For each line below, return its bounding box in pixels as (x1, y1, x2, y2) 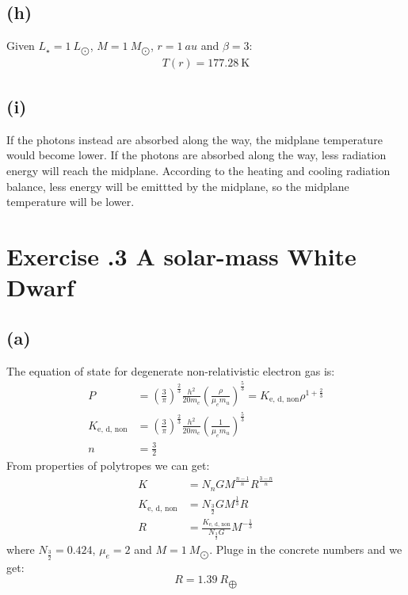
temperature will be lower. (6, 193, 135, 210)
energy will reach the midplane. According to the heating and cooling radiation (6, 162, 391, 179)
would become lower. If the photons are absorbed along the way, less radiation (6, 147, 387, 163)
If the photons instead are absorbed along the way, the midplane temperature (6, 131, 383, 147)
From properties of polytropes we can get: (6, 457, 210, 474)
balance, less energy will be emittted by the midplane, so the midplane (6, 177, 349, 194)
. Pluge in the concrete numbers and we (209, 541, 402, 558)
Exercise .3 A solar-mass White (6, 240, 357, 273)
